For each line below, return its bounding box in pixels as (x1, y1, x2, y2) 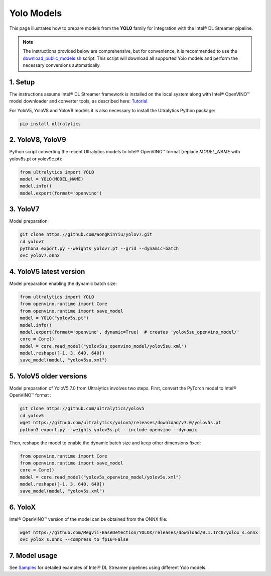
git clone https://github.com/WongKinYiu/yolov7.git (20, 232, 153, 237)
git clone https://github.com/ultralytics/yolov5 (20, 406, 145, 412)
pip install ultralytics (20, 121, 81, 127)
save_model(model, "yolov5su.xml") (20, 357, 107, 363)
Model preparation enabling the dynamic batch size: (9, 280, 117, 286)
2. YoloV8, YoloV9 (9, 136, 66, 144)
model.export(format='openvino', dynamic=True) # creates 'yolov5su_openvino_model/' (20, 329, 240, 335)
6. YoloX (9, 503, 36, 511)
